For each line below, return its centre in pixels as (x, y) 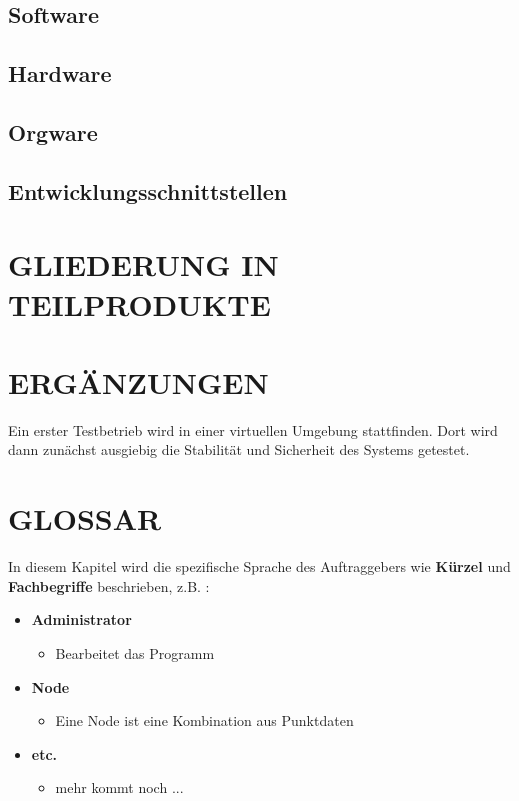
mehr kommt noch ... (119, 787)
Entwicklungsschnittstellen (148, 190)
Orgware (53, 131)
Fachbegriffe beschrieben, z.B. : (109, 585)
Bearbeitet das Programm (135, 652)
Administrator (81, 619)
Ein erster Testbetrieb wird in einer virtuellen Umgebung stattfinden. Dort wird (253, 429)
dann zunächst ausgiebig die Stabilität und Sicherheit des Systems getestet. (239, 449)
